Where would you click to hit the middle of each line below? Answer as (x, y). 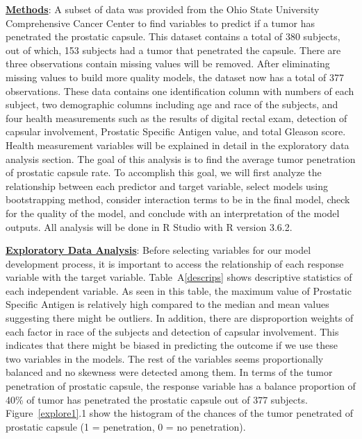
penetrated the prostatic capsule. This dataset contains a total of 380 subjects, (173, 36)
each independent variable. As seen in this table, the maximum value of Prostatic (179, 290)
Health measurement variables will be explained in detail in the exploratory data (178, 145)
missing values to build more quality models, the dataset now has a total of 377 (175, 77)
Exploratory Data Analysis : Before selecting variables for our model (158, 250)
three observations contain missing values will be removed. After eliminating (168, 63)
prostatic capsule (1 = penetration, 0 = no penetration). (126, 426)
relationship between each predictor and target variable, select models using (167, 186)
